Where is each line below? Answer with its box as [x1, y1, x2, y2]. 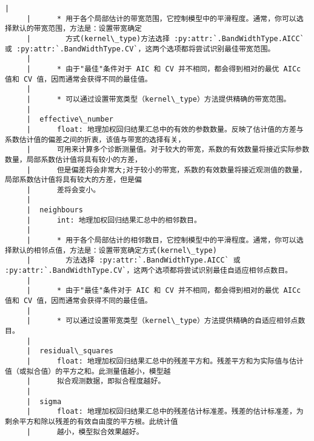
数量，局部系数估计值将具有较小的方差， [5, 155, 142, 164]
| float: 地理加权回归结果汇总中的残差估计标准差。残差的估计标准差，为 [26, 407, 304, 416]
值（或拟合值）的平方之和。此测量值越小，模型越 [5, 367, 171, 376]
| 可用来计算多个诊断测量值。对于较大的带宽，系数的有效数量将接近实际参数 [26, 145, 310, 154]
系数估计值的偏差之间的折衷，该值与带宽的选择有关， [5, 135, 185, 144]
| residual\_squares [26, 347, 113, 356]
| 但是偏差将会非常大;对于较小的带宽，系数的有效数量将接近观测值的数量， [26, 165, 307, 174]
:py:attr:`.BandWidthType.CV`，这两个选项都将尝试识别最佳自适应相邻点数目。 [5, 266, 292, 275]
